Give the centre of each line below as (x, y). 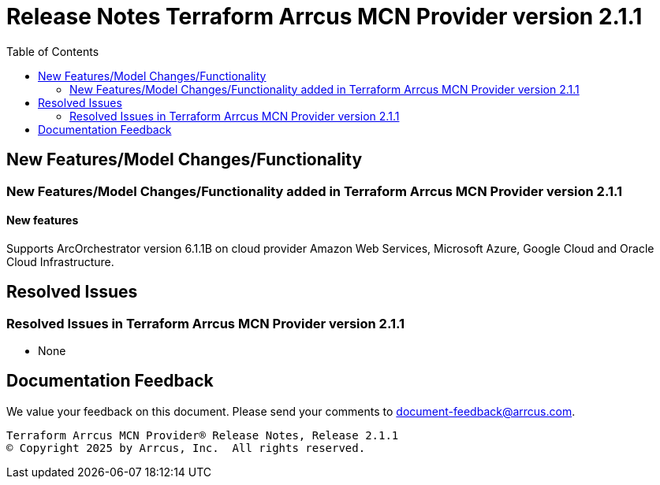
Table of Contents (53, 51)
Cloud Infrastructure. (60, 261)
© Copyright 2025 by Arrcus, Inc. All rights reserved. (186, 448)
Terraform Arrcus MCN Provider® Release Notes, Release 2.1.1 (203, 435)
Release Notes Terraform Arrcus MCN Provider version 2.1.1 (324, 17)
